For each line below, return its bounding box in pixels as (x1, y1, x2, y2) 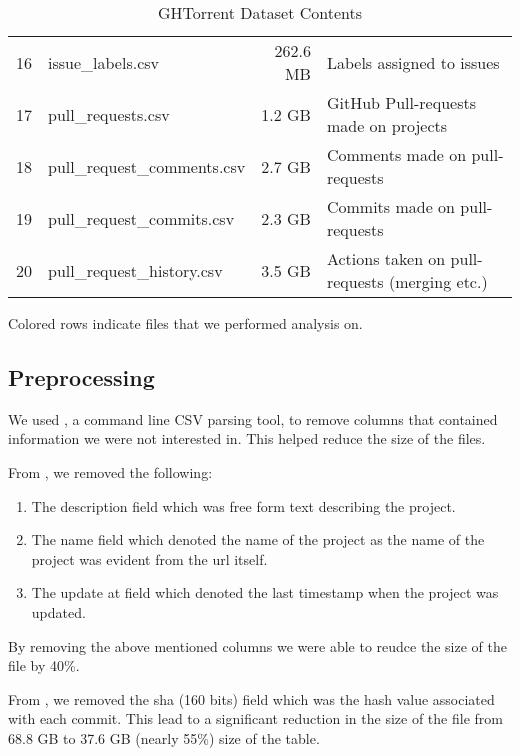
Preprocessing (8, 361, 155, 392)
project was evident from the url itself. (31, 548, 268, 569)
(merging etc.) (388, 270, 488, 293)
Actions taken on (326, 247, 446, 270)
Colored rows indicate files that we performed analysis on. (8, 313, 363, 333)
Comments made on (326, 143, 467, 166)
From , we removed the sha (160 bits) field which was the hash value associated (8, 688, 495, 709)
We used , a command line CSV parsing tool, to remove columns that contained (8, 408, 498, 429)
